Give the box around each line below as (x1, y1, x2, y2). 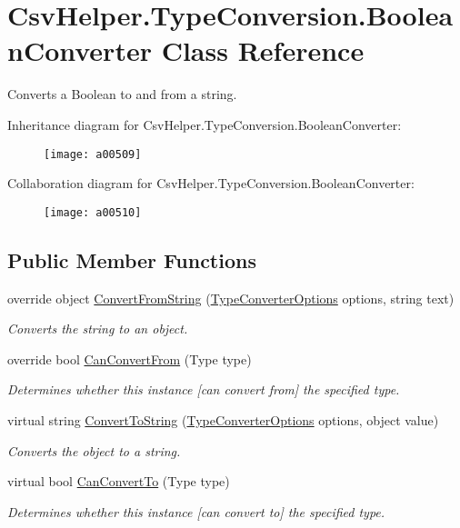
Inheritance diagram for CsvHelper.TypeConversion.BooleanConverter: (7, 115, 402, 134)
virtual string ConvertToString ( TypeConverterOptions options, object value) (7, 410, 439, 429)
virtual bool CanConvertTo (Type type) (7, 472, 230, 491)
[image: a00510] (44, 205, 142, 219)
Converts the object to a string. (7, 441, 181, 460)
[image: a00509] (44, 147, 142, 161)
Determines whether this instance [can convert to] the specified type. (7, 502, 385, 521)
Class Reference (161, 32, 365, 69)
